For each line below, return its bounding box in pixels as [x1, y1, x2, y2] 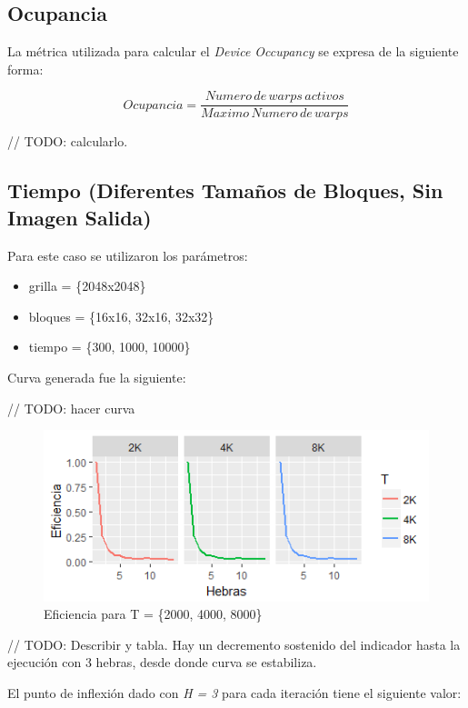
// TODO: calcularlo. [7, 132, 128, 151]
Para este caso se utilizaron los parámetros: [7, 245, 248, 264]
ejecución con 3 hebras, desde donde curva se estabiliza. [7, 653, 317, 672]
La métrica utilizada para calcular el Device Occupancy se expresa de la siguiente [7, 42, 459, 61]
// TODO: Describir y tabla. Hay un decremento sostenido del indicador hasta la [7, 634, 461, 653]
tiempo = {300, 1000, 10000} [28, 337, 191, 356]
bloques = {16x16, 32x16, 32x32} [28, 306, 214, 325]
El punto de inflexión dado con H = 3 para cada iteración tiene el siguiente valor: [7, 683, 462, 703]
